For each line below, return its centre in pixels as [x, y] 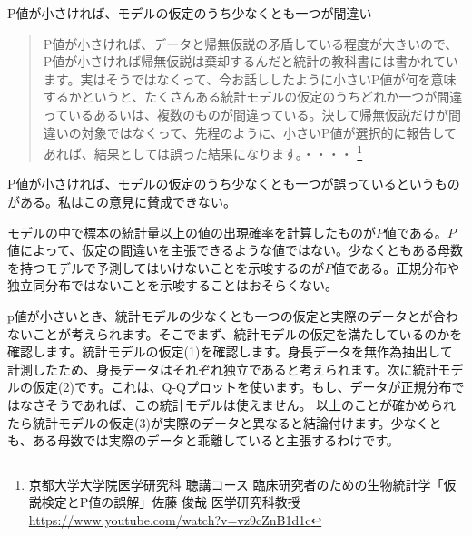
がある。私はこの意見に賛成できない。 [122, 201]
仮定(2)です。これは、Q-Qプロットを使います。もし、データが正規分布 [242, 387]
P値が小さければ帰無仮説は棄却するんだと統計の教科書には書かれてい [251, 61]
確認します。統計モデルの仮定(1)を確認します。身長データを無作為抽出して [230, 351]
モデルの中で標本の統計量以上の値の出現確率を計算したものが [192, 232]
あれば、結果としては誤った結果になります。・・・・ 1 [203, 152]
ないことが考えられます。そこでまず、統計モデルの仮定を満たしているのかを [235, 333]
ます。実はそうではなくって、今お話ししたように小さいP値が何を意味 [250, 78]
